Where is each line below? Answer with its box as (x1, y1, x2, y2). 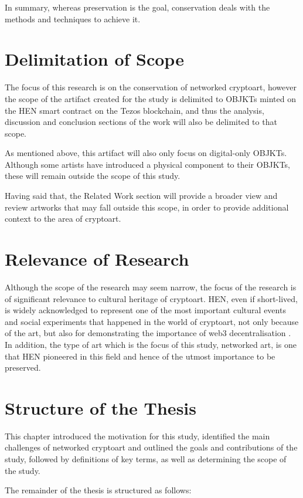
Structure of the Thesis (5, 395, 196, 419)
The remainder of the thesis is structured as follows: (5, 484, 192, 496)
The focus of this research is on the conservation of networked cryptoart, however (5, 81, 297, 93)
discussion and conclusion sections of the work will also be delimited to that (5, 116, 277, 128)
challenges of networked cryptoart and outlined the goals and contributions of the (5, 441, 298, 453)
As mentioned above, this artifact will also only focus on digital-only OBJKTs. (5, 147, 287, 159)
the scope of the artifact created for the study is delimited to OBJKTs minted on (5, 92, 297, 104)
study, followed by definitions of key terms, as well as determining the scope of (5, 453, 287, 465)
